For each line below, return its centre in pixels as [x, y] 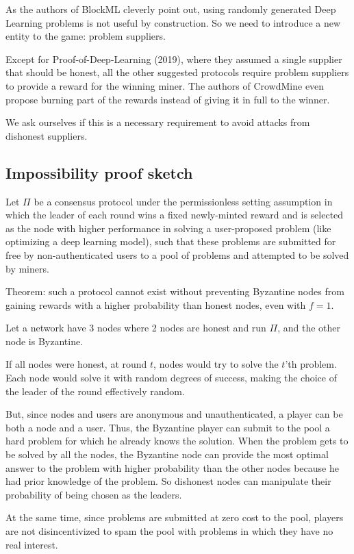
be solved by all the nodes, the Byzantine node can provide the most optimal [167, 454]
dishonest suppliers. [47, 135]
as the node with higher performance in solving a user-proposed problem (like [168, 228]
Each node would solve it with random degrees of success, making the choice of [171, 378]
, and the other [309, 328]
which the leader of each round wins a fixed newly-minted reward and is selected [175, 215]
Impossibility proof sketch [99, 172]
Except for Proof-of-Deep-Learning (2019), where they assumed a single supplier [174, 59]
